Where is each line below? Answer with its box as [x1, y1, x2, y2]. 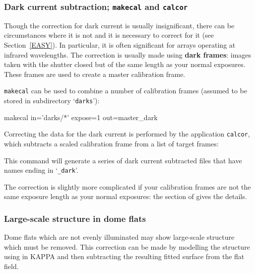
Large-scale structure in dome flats [4, 212, 146, 224]
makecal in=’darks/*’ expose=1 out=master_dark [4, 112, 158, 122]
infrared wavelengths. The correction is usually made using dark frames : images [4, 49, 252, 60]
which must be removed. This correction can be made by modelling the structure [4, 241, 250, 252]
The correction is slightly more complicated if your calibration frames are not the [4, 181, 251, 192]
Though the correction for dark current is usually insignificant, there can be [4, 20, 235, 30]
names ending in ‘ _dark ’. [4, 165, 78, 175]
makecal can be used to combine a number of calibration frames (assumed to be [4, 85, 247, 96]
